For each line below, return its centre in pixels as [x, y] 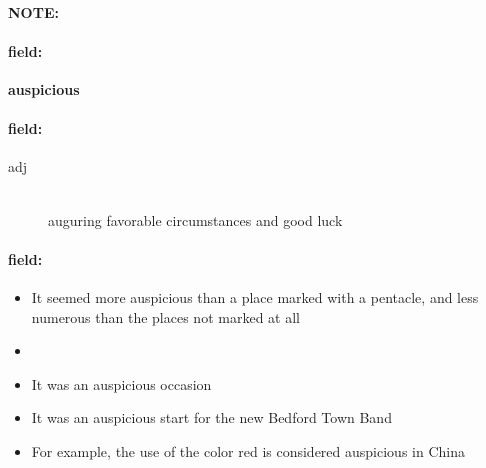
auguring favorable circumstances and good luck [195, 219]
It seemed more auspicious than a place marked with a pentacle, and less [255, 296]
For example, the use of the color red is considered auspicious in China [248, 450]
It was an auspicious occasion [121, 383]
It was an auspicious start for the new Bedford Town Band [211, 417]
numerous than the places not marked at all [165, 316]
